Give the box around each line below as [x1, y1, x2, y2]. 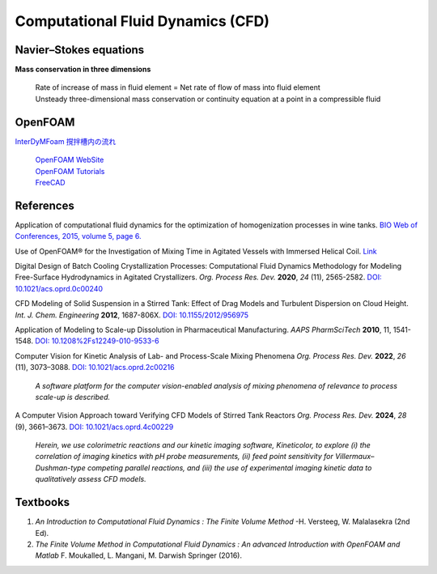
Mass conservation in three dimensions [15, 65, 151, 74]
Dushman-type [35, 462, 87, 473]
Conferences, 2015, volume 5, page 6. [15, 232, 142, 241]
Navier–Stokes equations [15, 43, 145, 57]
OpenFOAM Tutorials [35, 166, 105, 176]
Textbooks [15, 495, 70, 509]
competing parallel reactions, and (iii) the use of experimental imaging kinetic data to [87, 462, 372, 473]
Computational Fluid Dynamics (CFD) [15, 12, 270, 30]
